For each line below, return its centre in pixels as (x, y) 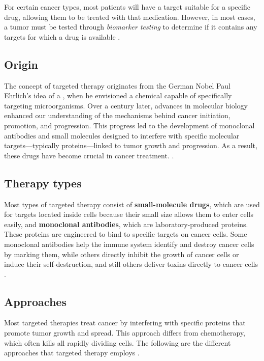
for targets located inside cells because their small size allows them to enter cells (129, 214)
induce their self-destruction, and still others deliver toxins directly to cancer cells (131, 264)
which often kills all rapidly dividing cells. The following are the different (118, 342)
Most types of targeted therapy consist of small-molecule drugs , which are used (132, 204)
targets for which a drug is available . (62, 36)
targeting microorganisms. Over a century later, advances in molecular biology (126, 105)
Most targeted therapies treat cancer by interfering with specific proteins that (125, 323)
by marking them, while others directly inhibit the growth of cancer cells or (122, 254)
